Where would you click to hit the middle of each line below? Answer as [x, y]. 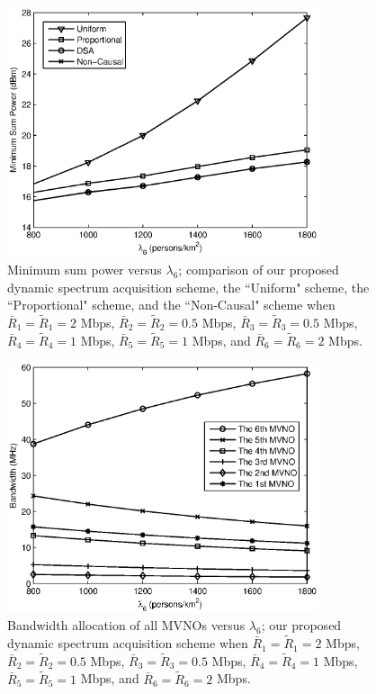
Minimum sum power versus [85, 269]
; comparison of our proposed [259, 269]
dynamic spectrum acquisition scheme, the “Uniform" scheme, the [188, 287]
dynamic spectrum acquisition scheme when [128, 643]
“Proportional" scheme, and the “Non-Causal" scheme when [171, 305]
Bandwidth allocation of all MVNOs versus [126, 625]
